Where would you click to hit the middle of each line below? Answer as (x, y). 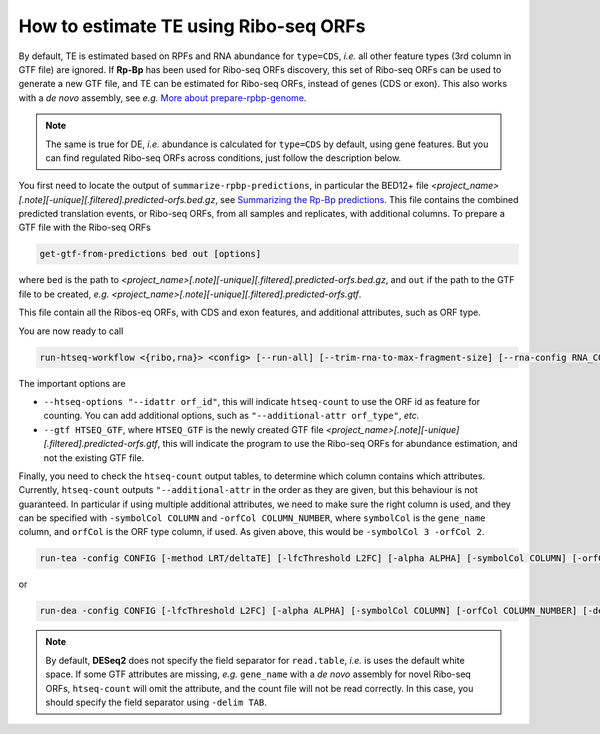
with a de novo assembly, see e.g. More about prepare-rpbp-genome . (162, 97)
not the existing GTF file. (94, 457)
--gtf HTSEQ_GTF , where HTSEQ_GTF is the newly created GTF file (183, 429)
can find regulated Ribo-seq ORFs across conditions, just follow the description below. (223, 157)
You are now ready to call (71, 331)
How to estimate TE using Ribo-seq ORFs (192, 26)
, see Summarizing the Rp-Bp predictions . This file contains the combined (367, 199)
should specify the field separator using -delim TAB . (156, 702)
